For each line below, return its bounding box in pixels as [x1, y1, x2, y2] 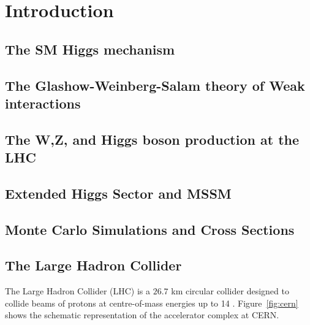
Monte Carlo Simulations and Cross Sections [5, 220, 295, 239]
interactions [5, 93, 81, 112]
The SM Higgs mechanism [5, 39, 175, 58]
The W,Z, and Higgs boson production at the [5, 129, 300, 148]
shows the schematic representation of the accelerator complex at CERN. [5, 308, 279, 321]
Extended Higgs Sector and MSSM [5, 183, 232, 202]
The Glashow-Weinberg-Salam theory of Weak [5, 75, 305, 94]
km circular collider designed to [171, 285, 289, 297]
